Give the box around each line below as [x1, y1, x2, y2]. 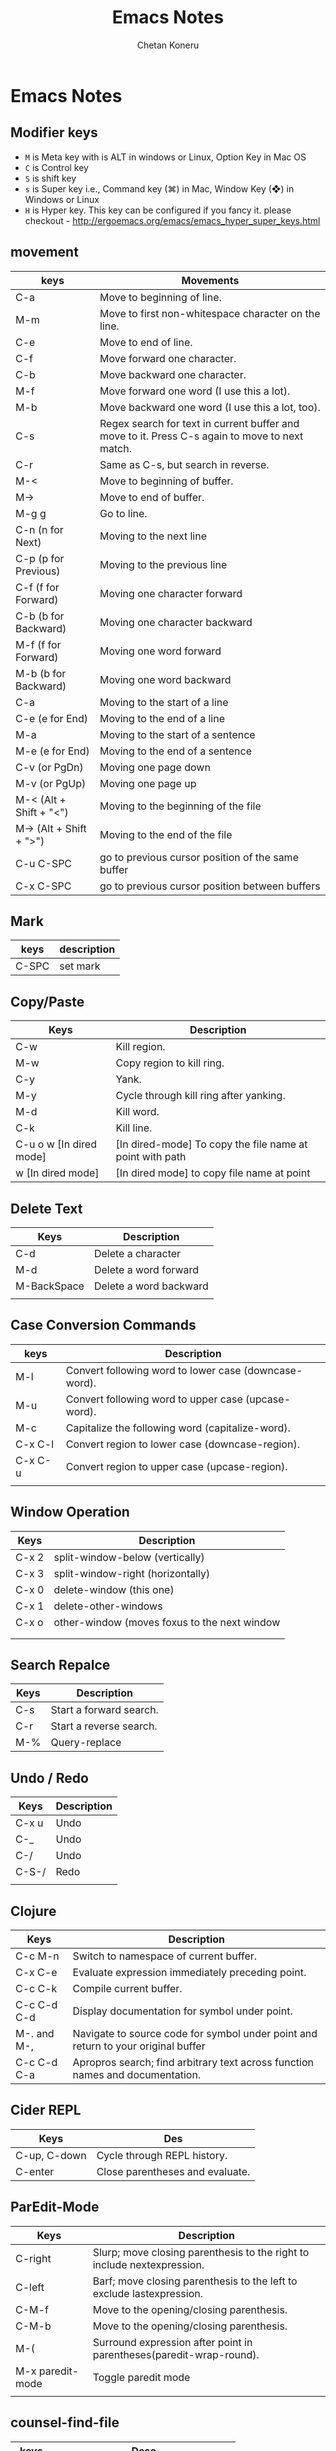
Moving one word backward [99, 672, 232, 686]
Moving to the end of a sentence [99, 744, 252, 758]
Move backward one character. [99, 367, 247, 381]
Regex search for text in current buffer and [99, 416, 300, 430]
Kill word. [115, 1105, 160, 1119]
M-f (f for [15, 637, 62, 651]
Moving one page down [99, 760, 211, 774]
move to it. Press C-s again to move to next [99, 429, 304, 443]
